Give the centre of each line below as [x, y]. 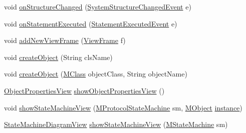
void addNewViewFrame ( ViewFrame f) [65, 40]
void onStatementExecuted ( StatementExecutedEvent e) [91, 23]
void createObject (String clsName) [58, 57]
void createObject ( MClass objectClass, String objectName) [96, 74]
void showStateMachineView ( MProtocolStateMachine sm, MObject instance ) [123, 107]
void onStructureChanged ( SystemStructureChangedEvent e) [98, 6]
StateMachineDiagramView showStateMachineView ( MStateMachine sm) [116, 124]
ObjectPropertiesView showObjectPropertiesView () [84, 90]
